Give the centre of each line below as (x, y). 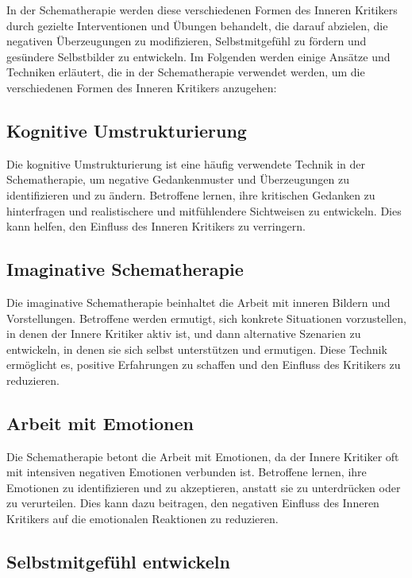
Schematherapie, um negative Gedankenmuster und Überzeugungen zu (178, 179)
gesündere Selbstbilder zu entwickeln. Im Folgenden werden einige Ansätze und (198, 56)
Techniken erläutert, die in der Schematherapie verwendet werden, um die (186, 72)
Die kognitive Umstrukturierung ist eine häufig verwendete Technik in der (186, 163)
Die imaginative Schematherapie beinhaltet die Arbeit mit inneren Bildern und (198, 302)
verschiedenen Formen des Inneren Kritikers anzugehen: (142, 87)
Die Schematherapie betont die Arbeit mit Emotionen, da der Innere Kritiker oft (203, 456)
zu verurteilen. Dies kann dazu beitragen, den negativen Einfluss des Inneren (193, 503)
